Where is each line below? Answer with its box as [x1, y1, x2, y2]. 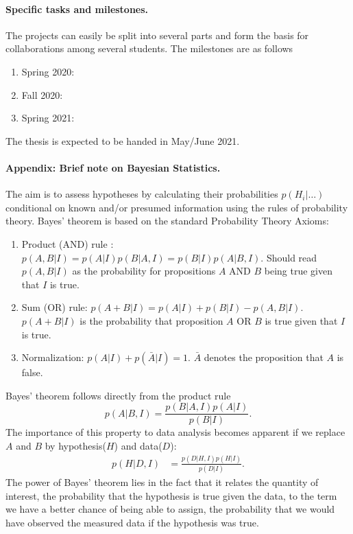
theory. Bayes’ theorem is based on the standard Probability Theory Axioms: [5, 213, 329, 228]
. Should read [260, 250, 317, 264]
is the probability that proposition [80, 313, 223, 327]
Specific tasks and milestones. [5, 1, 149, 16]
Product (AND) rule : [21, 236, 114, 251]
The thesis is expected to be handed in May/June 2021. [5, 133, 240, 148]
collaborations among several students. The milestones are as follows [5, 41, 293, 56]
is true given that [265, 313, 338, 327]
